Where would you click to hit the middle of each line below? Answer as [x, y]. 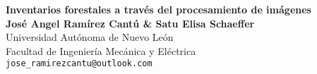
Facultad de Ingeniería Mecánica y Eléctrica [101, 50]
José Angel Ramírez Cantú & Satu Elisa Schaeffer [130, 23]
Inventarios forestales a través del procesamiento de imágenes [158, 9]
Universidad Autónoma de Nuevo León [90, 37]
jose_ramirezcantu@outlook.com [79, 64]
